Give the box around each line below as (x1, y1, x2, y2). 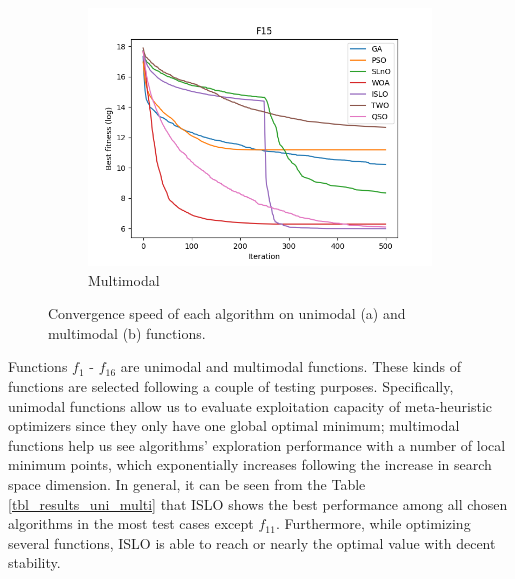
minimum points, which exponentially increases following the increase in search (8, 454, 492, 475)
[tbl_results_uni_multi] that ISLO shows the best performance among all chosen (8, 493, 508, 514)
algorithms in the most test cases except (8, 513, 254, 534)
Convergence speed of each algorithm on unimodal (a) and (48, 303, 406, 324)
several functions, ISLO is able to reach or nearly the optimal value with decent (8, 532, 496, 553)
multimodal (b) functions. (48, 322, 206, 343)
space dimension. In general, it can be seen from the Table (8, 473, 366, 494)
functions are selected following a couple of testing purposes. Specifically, (8, 375, 454, 396)
